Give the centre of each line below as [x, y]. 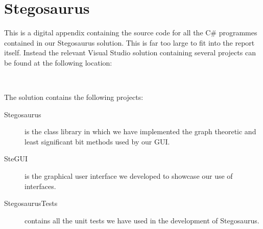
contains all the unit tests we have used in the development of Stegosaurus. [142, 220]
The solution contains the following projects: [74, 97]
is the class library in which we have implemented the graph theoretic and [140, 131]
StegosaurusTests [31, 203]
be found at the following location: [58, 62]
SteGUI [16, 159]
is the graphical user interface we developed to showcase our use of [129, 176]
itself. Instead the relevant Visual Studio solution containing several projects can [130, 53]
